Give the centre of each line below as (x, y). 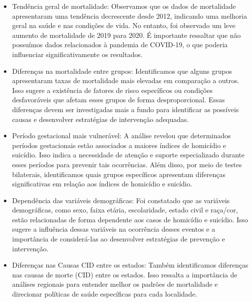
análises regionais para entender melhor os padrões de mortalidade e (115, 284)
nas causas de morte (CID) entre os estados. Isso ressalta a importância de (125, 274)
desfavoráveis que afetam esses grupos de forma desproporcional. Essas (118, 100)
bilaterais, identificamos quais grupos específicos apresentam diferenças (119, 174)
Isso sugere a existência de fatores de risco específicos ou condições (112, 90)
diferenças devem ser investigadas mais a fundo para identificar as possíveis (125, 109)
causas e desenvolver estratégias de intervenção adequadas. (100, 119)
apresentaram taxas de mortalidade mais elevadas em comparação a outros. (126, 80)
